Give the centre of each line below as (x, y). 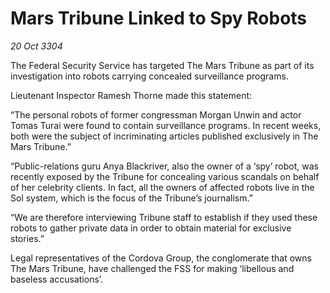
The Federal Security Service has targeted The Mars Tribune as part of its (162, 65)
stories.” (27, 238)
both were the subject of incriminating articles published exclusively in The (164, 136)
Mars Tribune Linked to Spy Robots (159, 18)
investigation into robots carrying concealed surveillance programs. (149, 76)
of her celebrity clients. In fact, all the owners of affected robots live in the (162, 187)
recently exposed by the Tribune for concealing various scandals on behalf (165, 176)
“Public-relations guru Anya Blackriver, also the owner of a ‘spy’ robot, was (164, 166)
